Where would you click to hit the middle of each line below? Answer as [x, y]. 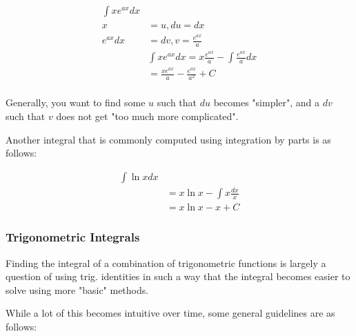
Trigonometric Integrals [73, 237]
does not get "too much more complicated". [147, 116]
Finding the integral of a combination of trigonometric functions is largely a [166, 263]
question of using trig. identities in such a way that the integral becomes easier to [178, 276]
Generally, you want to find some [76, 102]
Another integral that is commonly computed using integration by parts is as [168, 139]
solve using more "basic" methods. [77, 289]
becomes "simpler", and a [267, 102]
